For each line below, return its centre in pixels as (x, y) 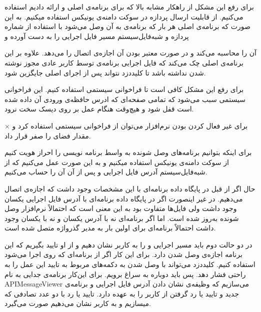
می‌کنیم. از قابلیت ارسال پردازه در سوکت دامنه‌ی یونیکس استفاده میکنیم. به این (124, 16)
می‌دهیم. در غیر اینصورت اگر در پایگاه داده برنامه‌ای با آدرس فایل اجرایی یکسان (124, 198)
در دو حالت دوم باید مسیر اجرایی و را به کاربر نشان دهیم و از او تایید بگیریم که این (128, 244)
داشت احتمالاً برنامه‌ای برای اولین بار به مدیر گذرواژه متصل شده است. (110, 228)
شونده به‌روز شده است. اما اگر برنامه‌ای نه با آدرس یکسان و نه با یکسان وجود (122, 218)
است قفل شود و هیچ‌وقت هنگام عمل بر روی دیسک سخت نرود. (99, 109)
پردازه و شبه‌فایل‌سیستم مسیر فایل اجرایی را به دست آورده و (97, 36)
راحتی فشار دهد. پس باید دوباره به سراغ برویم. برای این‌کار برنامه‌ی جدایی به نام (125, 274)
